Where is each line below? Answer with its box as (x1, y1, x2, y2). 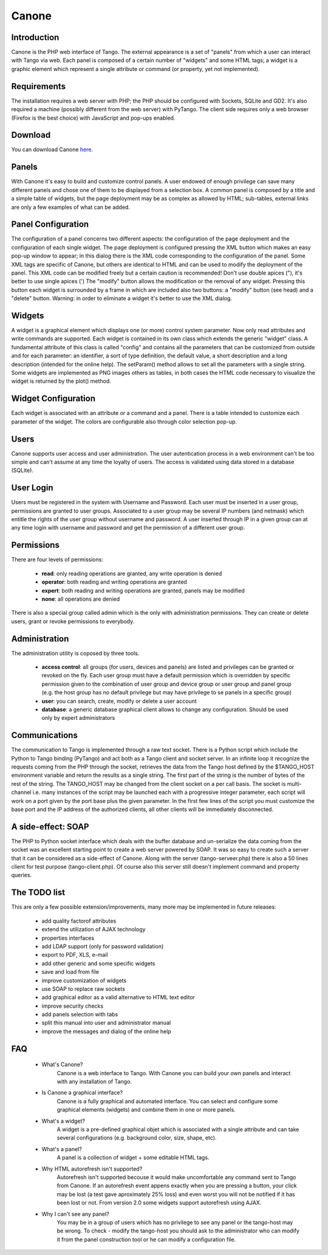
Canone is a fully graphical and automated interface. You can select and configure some (56, 1097, 278, 1105)
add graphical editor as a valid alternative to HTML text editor (41, 994, 196, 1001)
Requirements (11, 81, 66, 91)
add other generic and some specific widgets (41, 960, 155, 967)
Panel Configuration (11, 219, 89, 230)
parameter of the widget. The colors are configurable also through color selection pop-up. (11, 418, 237, 425)
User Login (11, 483, 53, 493)
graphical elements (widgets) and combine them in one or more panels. (56, 1106, 236, 1113)
